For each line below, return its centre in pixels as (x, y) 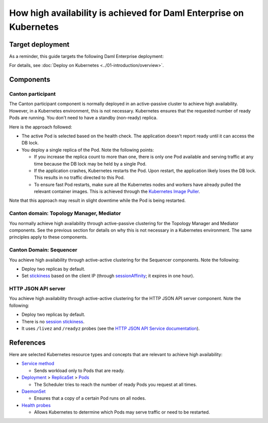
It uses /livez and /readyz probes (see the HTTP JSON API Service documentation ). (111, 329)
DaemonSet (33, 391)
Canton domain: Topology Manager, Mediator (65, 213)
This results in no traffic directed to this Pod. (79, 178)
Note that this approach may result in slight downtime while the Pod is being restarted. (98, 200)
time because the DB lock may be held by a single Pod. (90, 164)
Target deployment (39, 44)
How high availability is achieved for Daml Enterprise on (127, 13)
